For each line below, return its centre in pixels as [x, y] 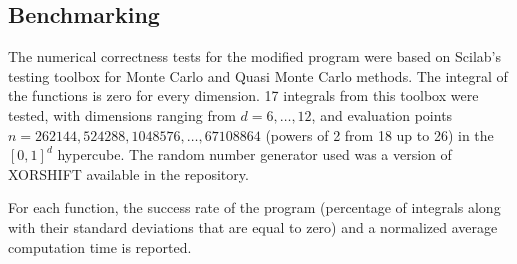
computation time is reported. [100, 246]
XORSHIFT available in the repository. [128, 173]
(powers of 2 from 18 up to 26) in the [379, 134]
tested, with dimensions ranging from [122, 114]
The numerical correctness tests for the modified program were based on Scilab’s [255, 56]
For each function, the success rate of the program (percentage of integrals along [254, 207]
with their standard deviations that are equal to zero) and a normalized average [253, 226]
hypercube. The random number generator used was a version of [254, 154]
